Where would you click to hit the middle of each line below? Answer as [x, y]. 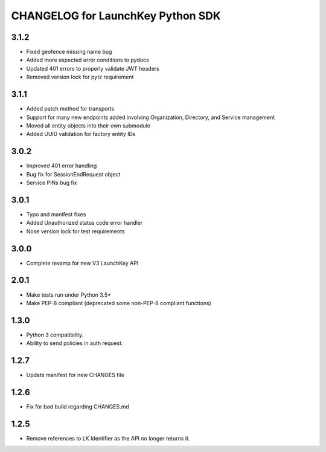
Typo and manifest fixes [56, 214]
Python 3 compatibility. [55, 335]
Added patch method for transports [70, 109]
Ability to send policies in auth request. [75, 343]
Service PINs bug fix [52, 182]
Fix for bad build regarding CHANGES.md [78, 407]
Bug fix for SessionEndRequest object [73, 174]
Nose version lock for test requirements [75, 231]
